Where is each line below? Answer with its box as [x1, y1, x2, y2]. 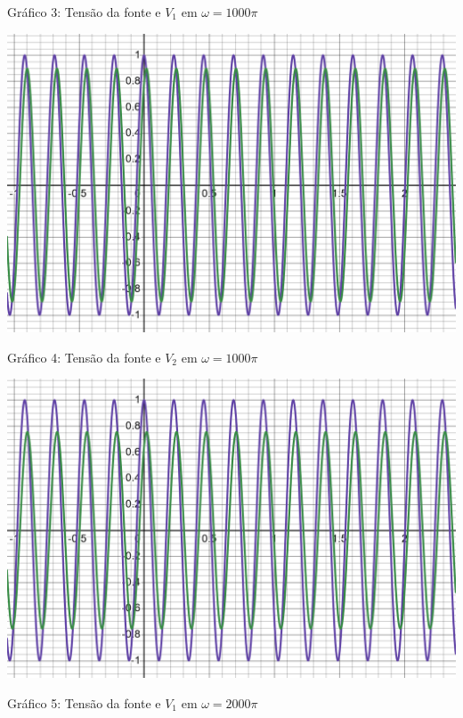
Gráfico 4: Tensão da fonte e [7, 347, 161, 366]
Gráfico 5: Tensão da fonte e [7, 693, 161, 712]
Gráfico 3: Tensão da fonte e [7, 3, 161, 20]
